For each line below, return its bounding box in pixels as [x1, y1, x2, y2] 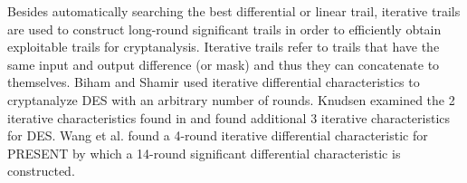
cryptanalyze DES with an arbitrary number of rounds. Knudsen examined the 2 [7, 90, 455, 109]
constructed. [7, 161, 75, 180]
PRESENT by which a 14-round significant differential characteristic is [7, 143, 401, 162]
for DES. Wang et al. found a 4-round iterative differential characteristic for [7, 126, 428, 145]
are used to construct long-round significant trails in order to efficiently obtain [7, 19, 442, 38]
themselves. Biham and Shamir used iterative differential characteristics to [7, 72, 420, 91]
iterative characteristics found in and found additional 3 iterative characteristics [7, 108, 451, 127]
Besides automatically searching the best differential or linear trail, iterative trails [7, 2, 461, 20]
